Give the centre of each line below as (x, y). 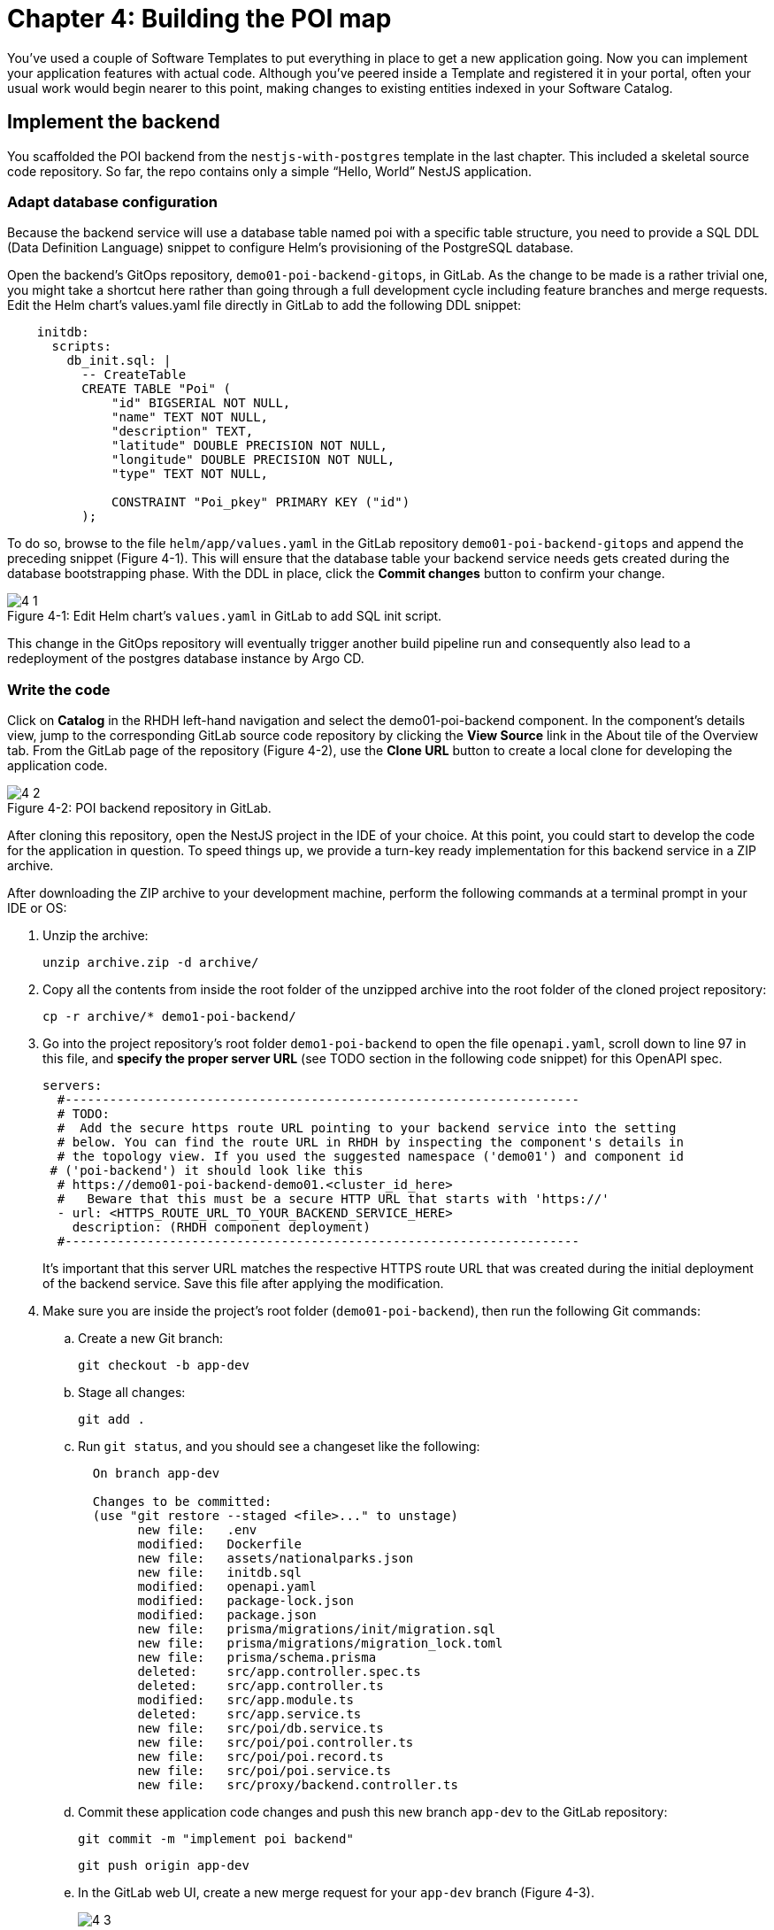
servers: (73, 1086)
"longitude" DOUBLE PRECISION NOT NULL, (253, 460)
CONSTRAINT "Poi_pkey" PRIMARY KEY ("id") (261, 502)
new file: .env (197, 1530)
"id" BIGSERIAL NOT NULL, (201, 403)
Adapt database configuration (112, 201)
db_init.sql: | (119, 361)
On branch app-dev (156, 1474)
